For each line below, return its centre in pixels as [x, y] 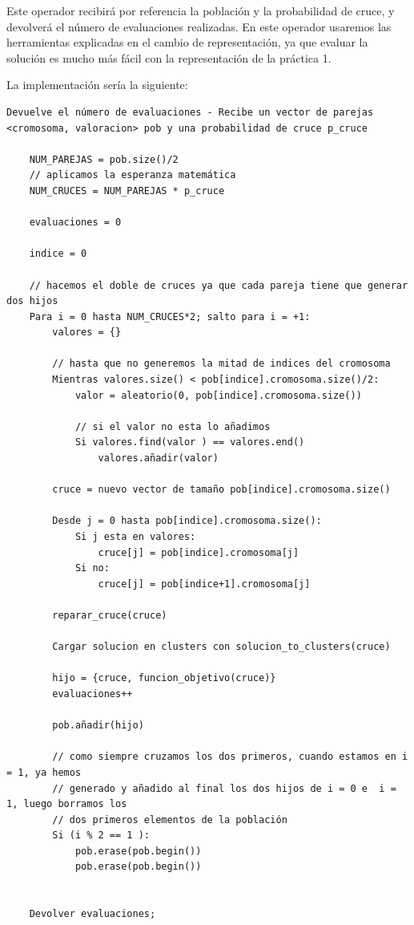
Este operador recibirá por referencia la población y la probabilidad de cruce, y [201, 10]
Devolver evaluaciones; [92, 914]
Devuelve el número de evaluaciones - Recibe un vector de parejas [190, 112]
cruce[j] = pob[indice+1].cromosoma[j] [204, 584]
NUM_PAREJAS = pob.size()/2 [104, 159]
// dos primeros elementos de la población [170, 820]
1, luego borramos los [67, 804]
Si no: [92, 568]
